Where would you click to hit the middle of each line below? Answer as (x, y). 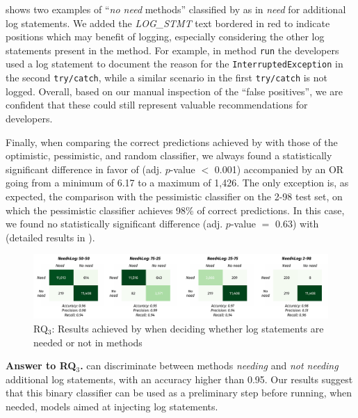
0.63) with (297, 224)
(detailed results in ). (50, 237)
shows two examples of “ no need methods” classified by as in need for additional (176, 9)
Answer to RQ (41, 365)
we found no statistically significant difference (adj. (114, 224)
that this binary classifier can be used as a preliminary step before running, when (179, 393)
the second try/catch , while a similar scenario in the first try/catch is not (167, 78)
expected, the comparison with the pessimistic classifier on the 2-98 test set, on (174, 196)
